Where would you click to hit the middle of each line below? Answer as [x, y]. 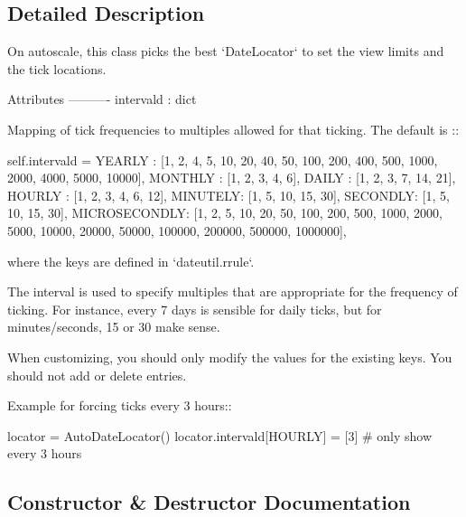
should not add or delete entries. [97, 375]
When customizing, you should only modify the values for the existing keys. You [230, 357]
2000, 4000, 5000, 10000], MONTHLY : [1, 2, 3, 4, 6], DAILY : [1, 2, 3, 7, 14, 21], [232, 178]
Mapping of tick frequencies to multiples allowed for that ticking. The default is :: [233, 129]
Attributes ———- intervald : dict [102, 99]
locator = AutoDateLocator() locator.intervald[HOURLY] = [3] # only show [220, 435]
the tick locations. [57, 68]
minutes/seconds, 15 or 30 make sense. [114, 327]
